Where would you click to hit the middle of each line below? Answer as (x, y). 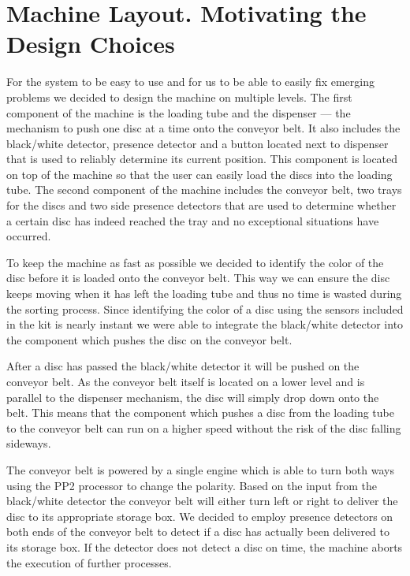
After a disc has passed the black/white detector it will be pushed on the (183, 366)
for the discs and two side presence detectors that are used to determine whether (201, 205)
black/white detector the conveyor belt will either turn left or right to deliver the (202, 501)
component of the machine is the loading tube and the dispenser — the (179, 112)
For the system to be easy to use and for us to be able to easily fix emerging (190, 82)
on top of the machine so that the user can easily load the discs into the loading (199, 174)
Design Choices (91, 44)
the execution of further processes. (89, 562)
